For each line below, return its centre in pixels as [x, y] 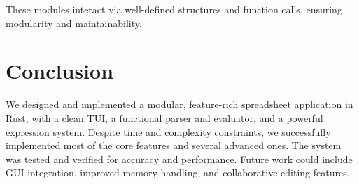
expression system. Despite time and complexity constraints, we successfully [168, 131]
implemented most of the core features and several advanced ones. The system [174, 145]
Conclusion [60, 71]
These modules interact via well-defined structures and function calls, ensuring [174, 9]
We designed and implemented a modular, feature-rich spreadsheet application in [179, 104]
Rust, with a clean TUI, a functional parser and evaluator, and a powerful [164, 117]
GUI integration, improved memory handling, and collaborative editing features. [178, 172]
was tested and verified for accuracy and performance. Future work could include [179, 159]
